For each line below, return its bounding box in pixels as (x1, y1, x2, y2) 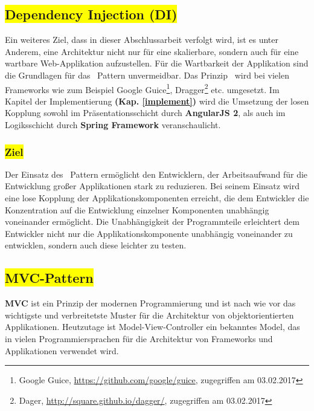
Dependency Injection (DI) (5, 5, 178, 24)
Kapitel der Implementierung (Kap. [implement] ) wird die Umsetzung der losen (5, 94, 309, 107)
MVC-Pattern (5, 268, 94, 287)
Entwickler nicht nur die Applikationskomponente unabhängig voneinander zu (5, 227, 293, 239)
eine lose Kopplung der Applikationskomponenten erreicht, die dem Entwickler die (5, 192, 309, 204)
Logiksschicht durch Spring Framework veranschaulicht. (5, 118, 221, 131)
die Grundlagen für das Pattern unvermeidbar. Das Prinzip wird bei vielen (5, 68, 289, 81)
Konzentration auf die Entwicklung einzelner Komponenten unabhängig (5, 203, 269, 216)
